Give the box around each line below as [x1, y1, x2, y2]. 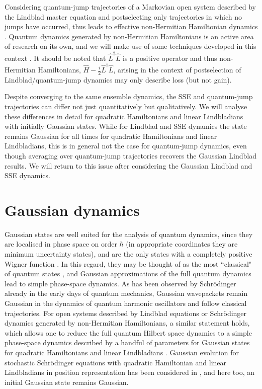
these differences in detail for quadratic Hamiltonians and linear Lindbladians [5, 111, 243, 121]
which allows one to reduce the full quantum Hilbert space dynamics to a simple [5, 327, 252, 338]
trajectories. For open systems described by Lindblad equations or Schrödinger [5, 307, 247, 318]
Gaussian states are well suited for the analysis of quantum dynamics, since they [5, 228, 253, 239]
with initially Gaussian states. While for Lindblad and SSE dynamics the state [5, 121, 247, 131]
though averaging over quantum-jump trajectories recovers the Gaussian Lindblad [5, 150, 256, 161]
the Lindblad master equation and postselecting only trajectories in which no [5, 11, 242, 22]
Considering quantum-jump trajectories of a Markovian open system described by [5, 2, 256, 12]
